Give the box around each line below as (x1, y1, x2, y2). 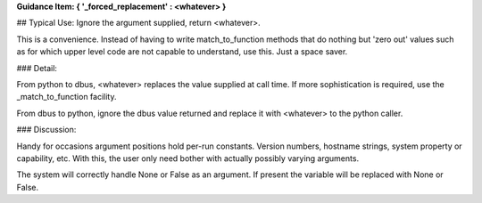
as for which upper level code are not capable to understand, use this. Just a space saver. (16, 46, 348, 57)
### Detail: (16, 62, 58, 73)
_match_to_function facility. (16, 92, 117, 102)
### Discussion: (16, 125, 77, 135)
